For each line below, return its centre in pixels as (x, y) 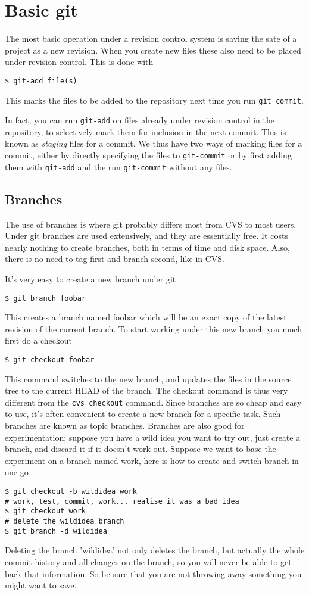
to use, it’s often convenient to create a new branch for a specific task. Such (143, 414)
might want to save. (41, 585)
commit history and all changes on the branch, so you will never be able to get (148, 561)
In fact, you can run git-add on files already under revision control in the (140, 120)
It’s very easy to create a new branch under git (90, 278)
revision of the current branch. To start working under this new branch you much (154, 328)
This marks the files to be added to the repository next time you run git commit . (154, 100)
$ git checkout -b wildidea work (71, 492)
